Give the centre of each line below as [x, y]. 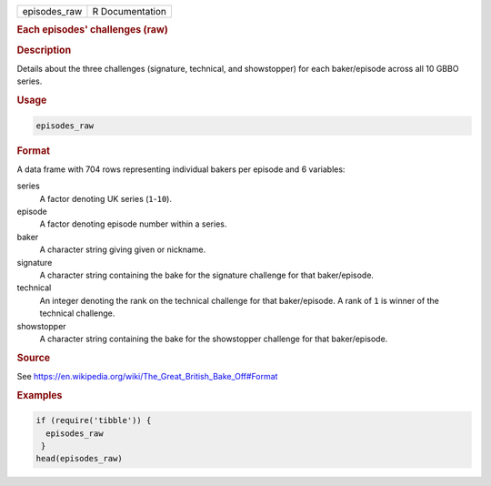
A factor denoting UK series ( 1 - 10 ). [106, 198]
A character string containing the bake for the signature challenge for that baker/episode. [207, 275]
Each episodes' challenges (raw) [92, 30]
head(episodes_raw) [79, 459]
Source [34, 358]
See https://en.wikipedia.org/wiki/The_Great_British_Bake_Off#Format [147, 376]
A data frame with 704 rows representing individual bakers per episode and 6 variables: [181, 169]
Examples [40, 395]
